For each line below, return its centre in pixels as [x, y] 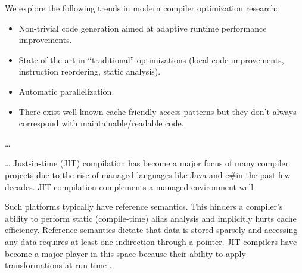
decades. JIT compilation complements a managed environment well [129, 186]
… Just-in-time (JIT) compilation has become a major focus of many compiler [147, 163]
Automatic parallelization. [66, 91]
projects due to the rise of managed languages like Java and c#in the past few [148, 174]
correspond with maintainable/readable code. [101, 123]
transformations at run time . [58, 265]
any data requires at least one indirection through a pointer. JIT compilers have [151, 241]
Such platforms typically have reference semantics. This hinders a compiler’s [144, 207]
